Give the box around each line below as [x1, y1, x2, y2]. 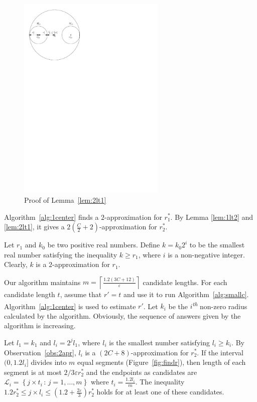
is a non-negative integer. [168, 249, 245, 259]
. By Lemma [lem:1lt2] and [170, 211, 253, 222]
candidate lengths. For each [143, 277, 227, 287]
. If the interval [197, 347, 243, 357]
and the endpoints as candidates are [86, 366, 197, 377]
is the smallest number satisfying [109, 337, 210, 347]
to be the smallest [189, 239, 245, 250]
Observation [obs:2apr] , [4, 347, 76, 357]
